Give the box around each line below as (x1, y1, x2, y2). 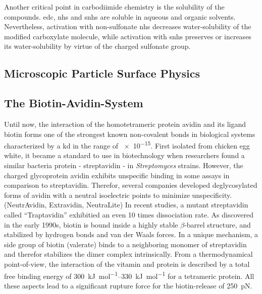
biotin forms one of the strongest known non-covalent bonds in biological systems (4, 128, 255, 139)
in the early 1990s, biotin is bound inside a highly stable (4, 219, 178, 230)
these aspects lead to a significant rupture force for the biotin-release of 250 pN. (4, 280, 252, 290)
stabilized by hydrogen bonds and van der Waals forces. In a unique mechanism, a (4, 229, 258, 240)
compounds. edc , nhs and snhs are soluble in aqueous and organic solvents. (4, 11, 236, 22)
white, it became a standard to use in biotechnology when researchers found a (4, 150, 245, 161)
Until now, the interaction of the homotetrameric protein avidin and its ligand (4, 118, 246, 129)
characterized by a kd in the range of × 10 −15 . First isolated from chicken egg (4, 139, 250, 151)
